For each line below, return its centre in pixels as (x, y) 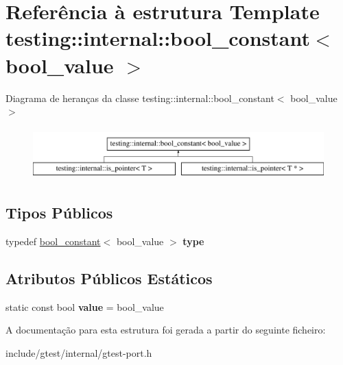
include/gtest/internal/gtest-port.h (79, 353)
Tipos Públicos (59, 213)
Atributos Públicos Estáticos (109, 278)
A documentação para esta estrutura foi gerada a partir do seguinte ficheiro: (166, 330)
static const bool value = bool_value (85, 306)
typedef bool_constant (53, 241)
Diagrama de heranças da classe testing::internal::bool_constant (140, 98)
